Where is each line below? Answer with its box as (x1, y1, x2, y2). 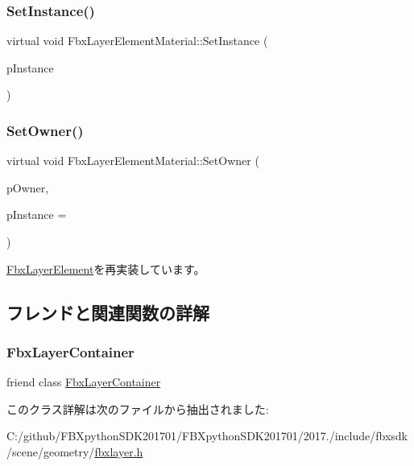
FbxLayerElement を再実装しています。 (6, 260, 205, 277)
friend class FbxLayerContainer (6, 373, 161, 390)
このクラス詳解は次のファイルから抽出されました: (6, 400, 269, 417)
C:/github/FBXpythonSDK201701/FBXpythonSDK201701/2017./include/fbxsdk (6, 427, 408, 444)
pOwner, (6, 179, 49, 196)
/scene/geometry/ (6, 443, 95, 460)
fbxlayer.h (94, 443, 143, 460)
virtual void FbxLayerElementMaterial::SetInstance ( (6, 32, 268, 49)
